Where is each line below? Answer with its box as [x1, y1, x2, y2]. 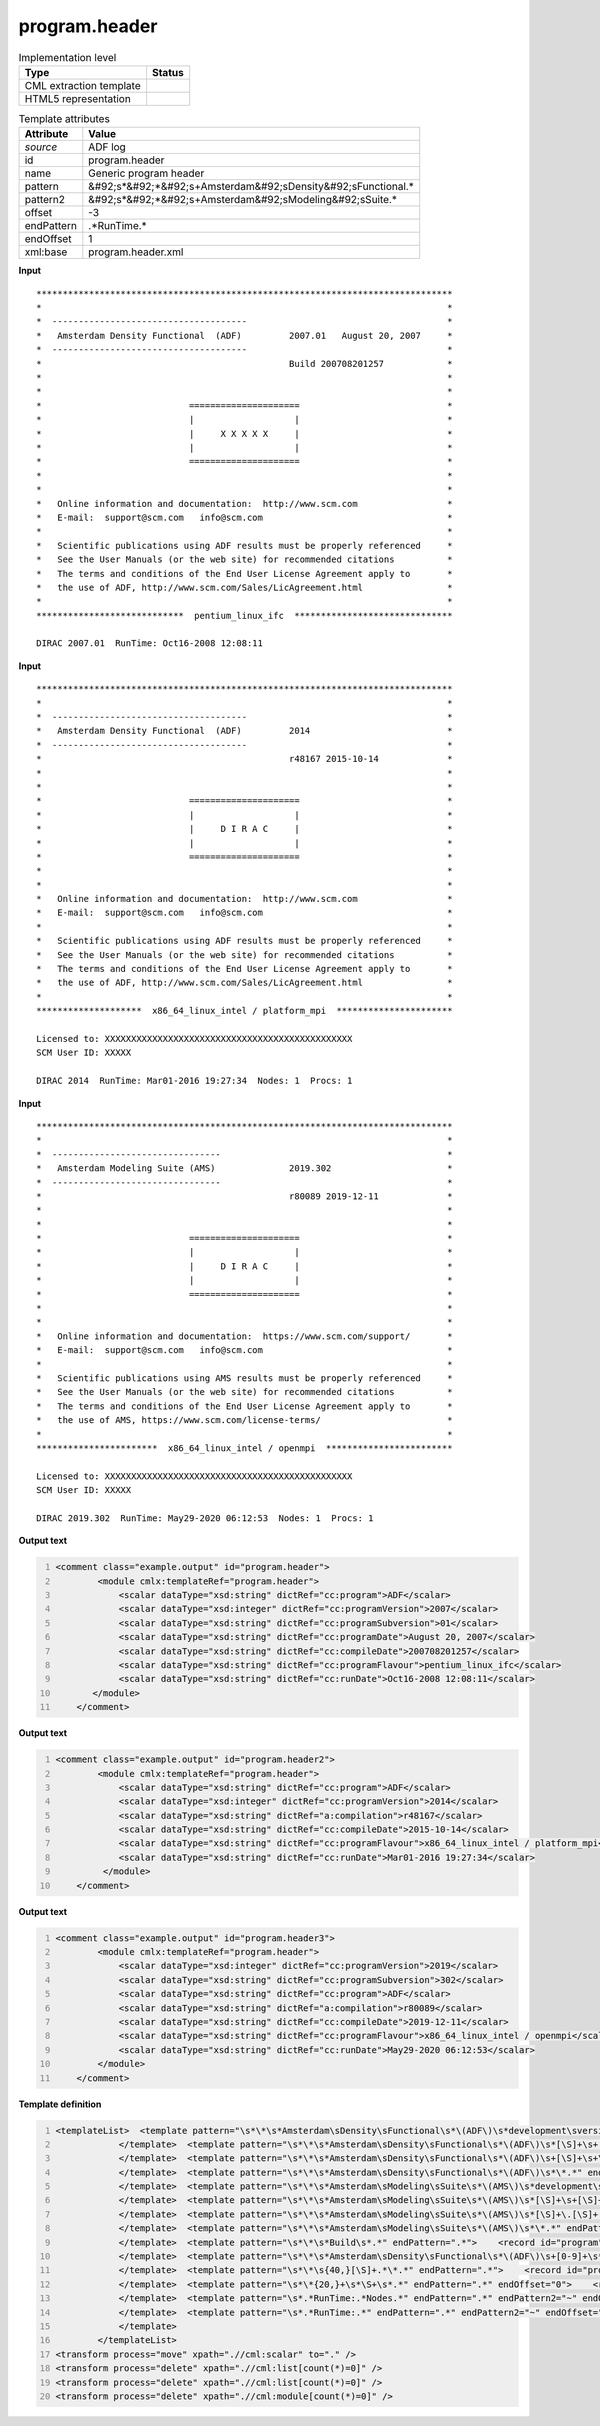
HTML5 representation [24, 91, 132, 105]
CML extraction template [24, 78, 141, 92]
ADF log [88, 140, 127, 154]
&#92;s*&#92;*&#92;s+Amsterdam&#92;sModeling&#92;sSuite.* [88, 193, 397, 207]
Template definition [18, 2098, 102, 2110]
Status [151, 65, 184, 79]
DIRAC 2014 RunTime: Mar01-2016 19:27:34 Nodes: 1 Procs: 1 [36, 1075, 353, 1087]
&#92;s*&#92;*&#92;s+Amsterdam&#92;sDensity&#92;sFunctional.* [88, 180, 414, 194]
